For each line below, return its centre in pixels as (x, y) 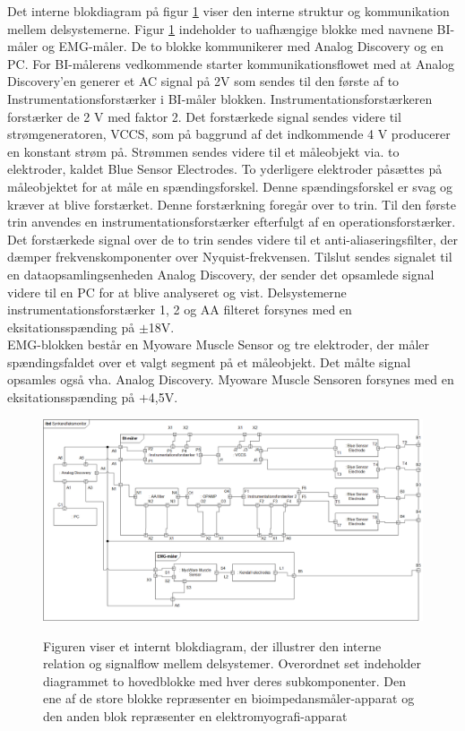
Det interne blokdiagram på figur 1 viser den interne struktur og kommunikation (228, 11)
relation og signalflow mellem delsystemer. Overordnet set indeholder (232, 663)
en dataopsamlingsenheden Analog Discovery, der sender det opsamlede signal (221, 274)
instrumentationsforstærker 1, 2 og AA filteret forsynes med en (180, 310)
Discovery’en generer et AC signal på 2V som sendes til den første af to (203, 81)
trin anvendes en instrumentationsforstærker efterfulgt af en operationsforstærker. (232, 222)
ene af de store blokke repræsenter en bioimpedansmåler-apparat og (229, 698)
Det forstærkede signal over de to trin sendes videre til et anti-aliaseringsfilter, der (233, 239)
